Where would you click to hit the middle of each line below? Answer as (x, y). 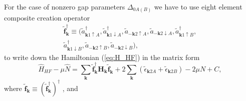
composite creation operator (47, 17)
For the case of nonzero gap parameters (65, 6)
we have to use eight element (198, 6)
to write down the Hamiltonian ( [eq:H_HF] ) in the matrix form (102, 57)
